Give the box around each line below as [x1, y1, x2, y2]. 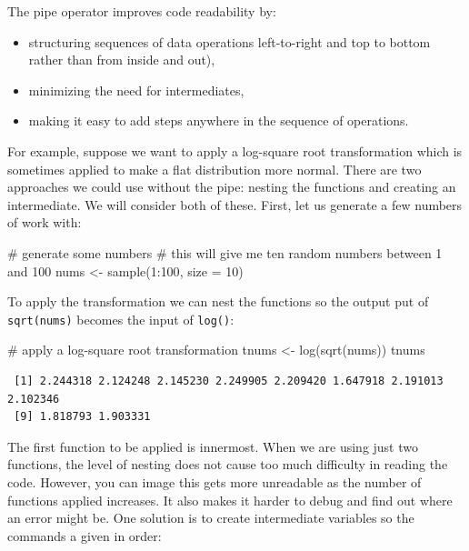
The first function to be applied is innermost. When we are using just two [7, 436, 419, 456]
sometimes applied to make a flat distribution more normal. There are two [7, 159, 422, 178]
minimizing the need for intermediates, [28, 80, 244, 99]
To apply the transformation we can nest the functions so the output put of [7, 292, 429, 311]
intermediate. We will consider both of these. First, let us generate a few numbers [7, 195, 463, 214]
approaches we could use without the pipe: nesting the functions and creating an [7, 177, 456, 196]
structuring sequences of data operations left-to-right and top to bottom [28, 32, 431, 51]
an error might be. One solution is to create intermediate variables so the [7, 508, 414, 527]
